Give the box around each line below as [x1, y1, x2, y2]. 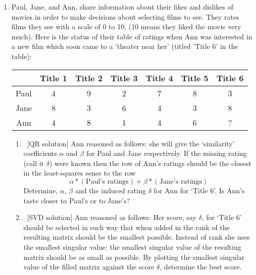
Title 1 [40, 72, 67, 84]
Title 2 [75, 72, 103, 84]
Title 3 [110, 72, 138, 84]
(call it [23, 157, 44, 168]
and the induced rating [75, 185, 146, 195]
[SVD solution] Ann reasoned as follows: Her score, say [27, 212, 196, 223]
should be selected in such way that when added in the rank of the [23, 222, 230, 232]
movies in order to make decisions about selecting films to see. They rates [11, 11, 239, 22]
